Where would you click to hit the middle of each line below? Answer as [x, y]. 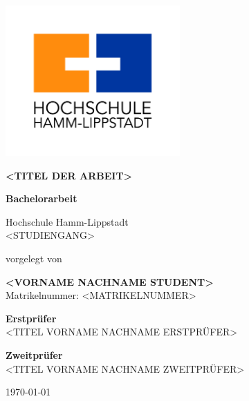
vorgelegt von [34, 258]
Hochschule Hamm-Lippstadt [67, 221]
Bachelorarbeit [41, 198]
